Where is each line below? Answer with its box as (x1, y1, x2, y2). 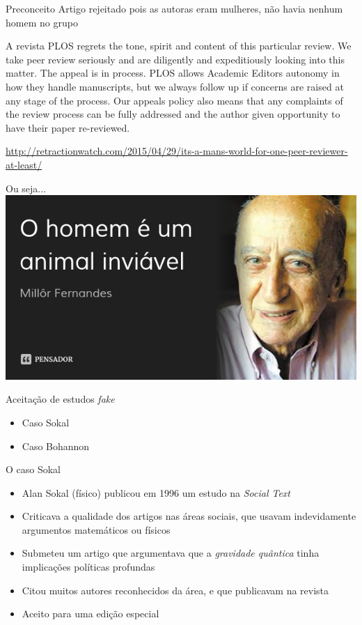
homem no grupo (6, 15, 78, 29)
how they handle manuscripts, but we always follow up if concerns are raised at (6, 79, 344, 93)
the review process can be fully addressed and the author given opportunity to (6, 107, 340, 121)
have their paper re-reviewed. (6, 120, 130, 134)
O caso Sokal (6, 462, 61, 477)
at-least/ (6, 157, 42, 171)
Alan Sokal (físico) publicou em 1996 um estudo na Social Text (22, 485, 291, 500)
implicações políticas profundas (22, 560, 155, 574)
